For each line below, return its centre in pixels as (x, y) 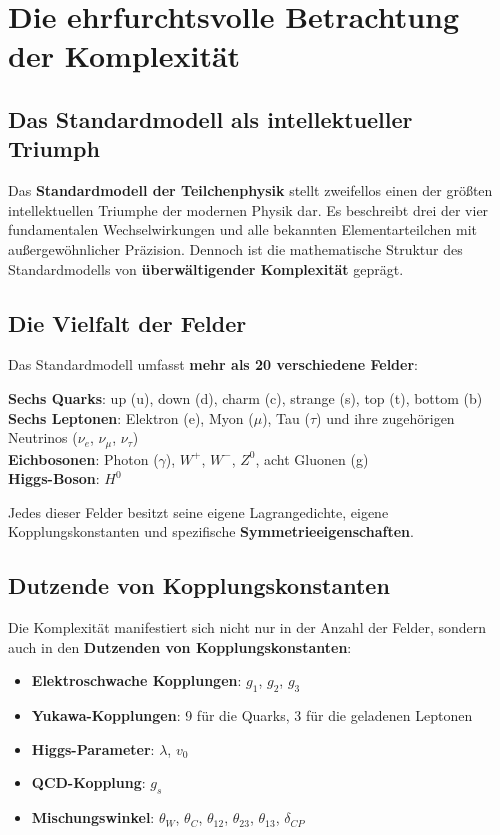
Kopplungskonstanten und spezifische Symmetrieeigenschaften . (211, 531)
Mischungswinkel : (93, 817)
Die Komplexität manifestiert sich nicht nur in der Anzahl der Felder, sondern (247, 627)
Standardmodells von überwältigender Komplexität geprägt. (206, 268)
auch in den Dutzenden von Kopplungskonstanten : (180, 646)
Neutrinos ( (43, 437)
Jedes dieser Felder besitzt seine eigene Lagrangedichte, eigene (198, 511)
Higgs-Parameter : (93, 748)
